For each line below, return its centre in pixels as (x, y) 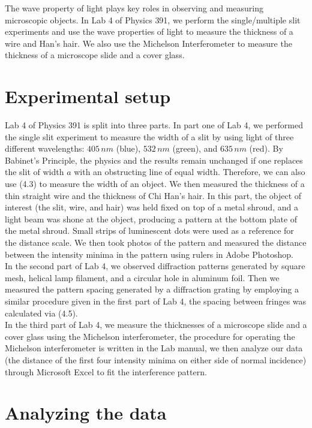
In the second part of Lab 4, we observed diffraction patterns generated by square (155, 266)
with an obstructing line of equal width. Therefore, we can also (190, 172)
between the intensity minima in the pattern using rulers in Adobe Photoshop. (149, 254)
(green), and (195, 148)
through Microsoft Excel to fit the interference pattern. (106, 371)
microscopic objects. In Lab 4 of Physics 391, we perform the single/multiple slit (153, 19)
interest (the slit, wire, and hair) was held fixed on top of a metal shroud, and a (151, 207)
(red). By (266, 148)
